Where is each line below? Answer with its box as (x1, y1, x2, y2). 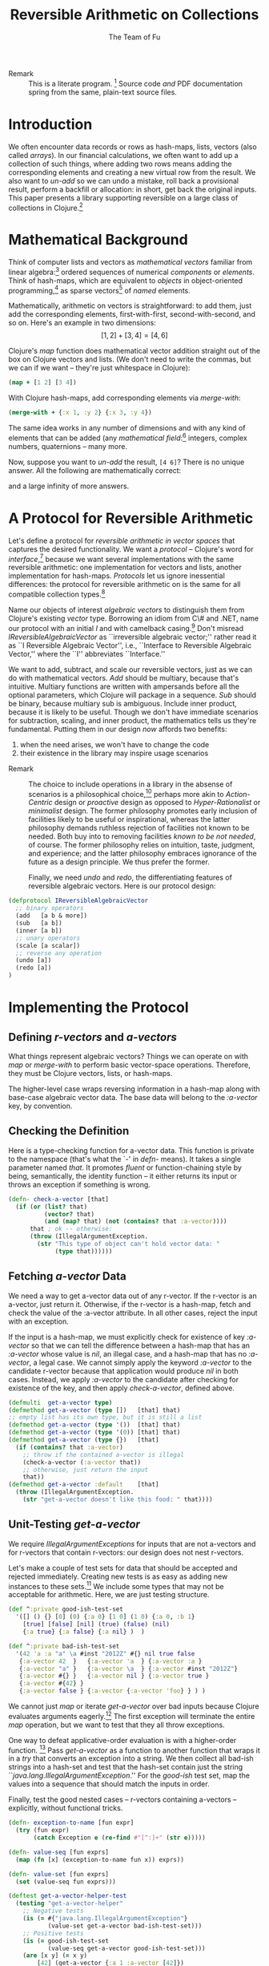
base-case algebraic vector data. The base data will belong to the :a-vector (8, 1093, 258, 1102)
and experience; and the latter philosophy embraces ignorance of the (28, 848, 258, 859)
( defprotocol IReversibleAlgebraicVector (8, 896, 149, 905)
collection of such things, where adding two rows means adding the (8, 159, 232, 168)
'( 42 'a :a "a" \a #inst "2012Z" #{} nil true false (15, 1649, 195, 1657)
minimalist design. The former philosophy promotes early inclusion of (28, 806, 258, 815)
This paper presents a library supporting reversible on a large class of (8, 192, 239, 202)
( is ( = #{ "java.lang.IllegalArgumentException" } (22, 1915, 188, 1923)
